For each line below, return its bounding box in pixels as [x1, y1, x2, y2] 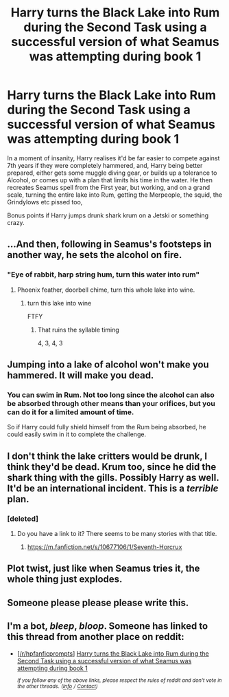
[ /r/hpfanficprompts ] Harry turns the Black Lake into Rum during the [16, 649, 209, 658]
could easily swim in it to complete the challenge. [7, 430, 146, 438]
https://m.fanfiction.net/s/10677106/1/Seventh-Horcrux [27, 543, 182, 551]
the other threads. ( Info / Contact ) [16, 683, 98, 690]
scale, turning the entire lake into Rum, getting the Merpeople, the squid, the [7, 191, 223, 199]
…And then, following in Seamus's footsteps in [7, 239, 212, 250]
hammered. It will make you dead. [7, 369, 154, 381]
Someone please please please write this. [7, 597, 189, 608]
